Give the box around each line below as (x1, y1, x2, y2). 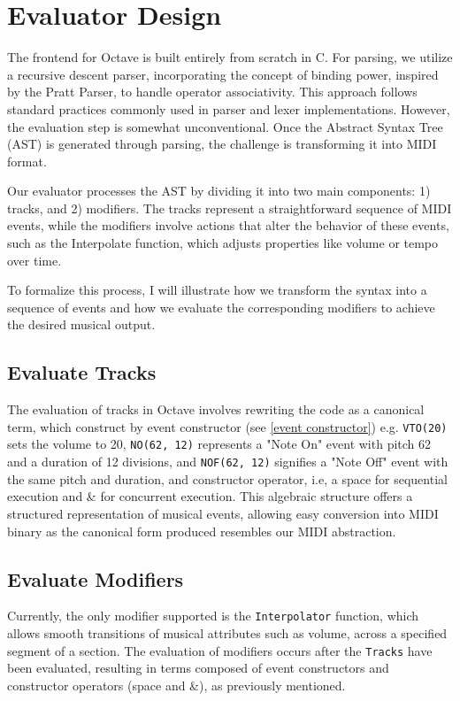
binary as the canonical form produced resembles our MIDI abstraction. (7, 521, 396, 540)
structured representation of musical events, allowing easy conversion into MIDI (7, 504, 439, 522)
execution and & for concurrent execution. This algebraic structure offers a (7, 487, 413, 505)
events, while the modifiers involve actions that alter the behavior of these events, (7, 216, 449, 235)
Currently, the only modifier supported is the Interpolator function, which (7, 606, 419, 625)
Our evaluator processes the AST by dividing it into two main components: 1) (7, 181, 431, 200)
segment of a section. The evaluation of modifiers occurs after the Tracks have (7, 641, 433, 659)
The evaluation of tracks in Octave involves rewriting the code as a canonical (7, 400, 425, 419)
